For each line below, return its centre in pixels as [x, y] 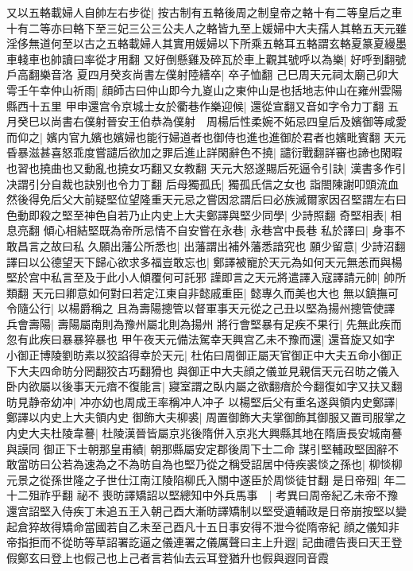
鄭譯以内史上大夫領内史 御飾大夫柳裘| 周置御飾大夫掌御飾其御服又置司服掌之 [206, 417]
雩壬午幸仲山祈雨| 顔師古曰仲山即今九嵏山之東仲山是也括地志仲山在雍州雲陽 [205, 89]
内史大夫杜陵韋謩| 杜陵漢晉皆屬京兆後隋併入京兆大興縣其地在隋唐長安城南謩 [205, 433]
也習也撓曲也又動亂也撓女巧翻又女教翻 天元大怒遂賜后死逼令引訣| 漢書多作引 [206, 167]
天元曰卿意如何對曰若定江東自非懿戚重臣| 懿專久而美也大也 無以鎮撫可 [215, 292]
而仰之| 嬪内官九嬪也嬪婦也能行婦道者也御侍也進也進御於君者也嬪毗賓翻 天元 [206, 136]
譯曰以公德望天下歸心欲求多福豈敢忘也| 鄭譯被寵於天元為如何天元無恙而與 [199, 261]
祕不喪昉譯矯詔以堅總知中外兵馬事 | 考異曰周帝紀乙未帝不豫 [237, 495]
